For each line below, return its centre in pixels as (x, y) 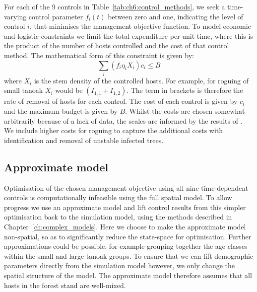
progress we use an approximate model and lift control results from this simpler (125, 207)
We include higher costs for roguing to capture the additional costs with (114, 130)
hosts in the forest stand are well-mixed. (65, 285)
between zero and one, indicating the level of (176, 16)
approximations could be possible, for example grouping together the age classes (126, 246)
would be (69, 90)
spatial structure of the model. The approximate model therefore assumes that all (128, 275)
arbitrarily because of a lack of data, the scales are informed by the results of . (123, 120)
